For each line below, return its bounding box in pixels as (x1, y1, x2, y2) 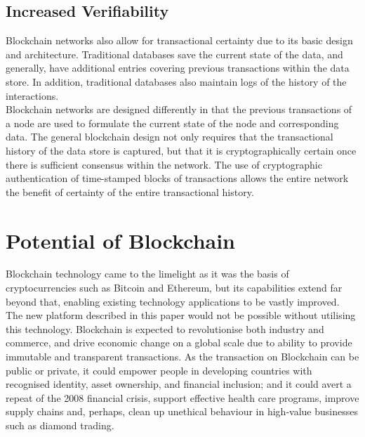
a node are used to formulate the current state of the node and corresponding (6, 115, 339, 130)
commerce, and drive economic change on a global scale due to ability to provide (6, 335, 352, 350)
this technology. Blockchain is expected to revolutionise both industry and (6, 321, 324, 336)
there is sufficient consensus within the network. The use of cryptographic (6, 157, 322, 171)
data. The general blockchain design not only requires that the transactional (6, 129, 333, 144)
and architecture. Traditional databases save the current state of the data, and (6, 46, 343, 61)
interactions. (6, 88, 59, 103)
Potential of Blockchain (6, 226, 236, 254)
